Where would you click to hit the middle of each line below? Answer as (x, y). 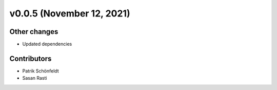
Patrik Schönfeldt (41, 71)
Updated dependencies (47, 44)
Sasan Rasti (35, 78)
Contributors (31, 58)
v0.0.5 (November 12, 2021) (70, 13)
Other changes (34, 32)
